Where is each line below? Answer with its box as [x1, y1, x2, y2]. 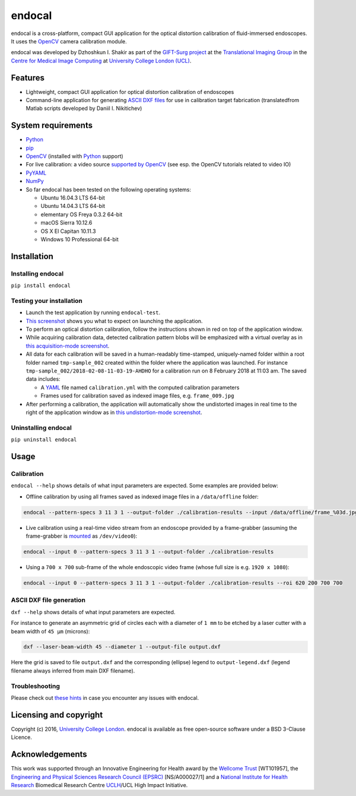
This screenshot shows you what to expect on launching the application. [26, 317, 203, 324]
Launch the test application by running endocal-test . [26, 309, 160, 316]
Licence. [11, 734, 32, 741]
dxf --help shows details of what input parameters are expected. [11, 608, 176, 615]
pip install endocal [11, 282, 71, 289]
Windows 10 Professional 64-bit [40, 236, 119, 243]
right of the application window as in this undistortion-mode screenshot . [26, 409, 202, 416]
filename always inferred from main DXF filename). [11, 667, 135, 674]
